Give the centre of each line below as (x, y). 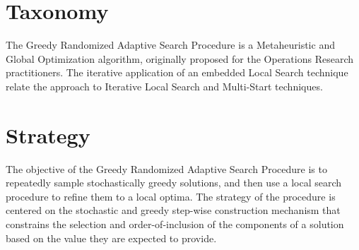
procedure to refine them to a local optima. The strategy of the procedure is (171, 196)
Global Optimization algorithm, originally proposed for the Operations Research (179, 58)
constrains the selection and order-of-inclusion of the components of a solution (175, 224)
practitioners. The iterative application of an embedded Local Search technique (177, 72)
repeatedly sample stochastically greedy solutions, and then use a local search (174, 183)
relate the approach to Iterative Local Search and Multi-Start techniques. (164, 86)
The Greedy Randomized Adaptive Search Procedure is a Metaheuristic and (170, 45)
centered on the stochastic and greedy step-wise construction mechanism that (173, 210)
